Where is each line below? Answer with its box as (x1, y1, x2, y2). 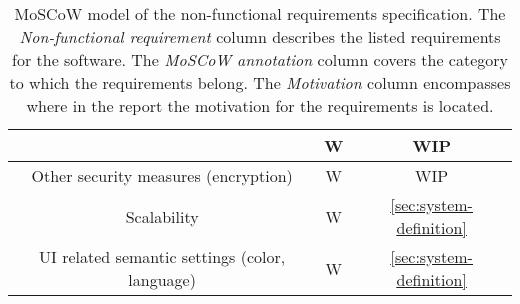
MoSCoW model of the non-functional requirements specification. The (14, 2, 506, 25)
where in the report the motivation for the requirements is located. (26, 94, 494, 117)
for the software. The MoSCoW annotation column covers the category (12, 48, 508, 71)
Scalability (125, 204, 199, 228)
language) (128, 268, 196, 291)
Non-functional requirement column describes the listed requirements (19, 25, 501, 48)
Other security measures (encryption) (31, 164, 293, 187)
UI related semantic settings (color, (39, 245, 286, 268)
